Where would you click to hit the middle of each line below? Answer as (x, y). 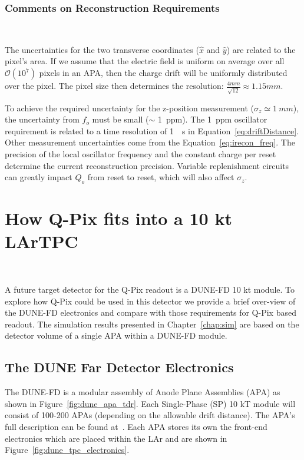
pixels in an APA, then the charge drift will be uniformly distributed (163, 72)
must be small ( (120, 119)
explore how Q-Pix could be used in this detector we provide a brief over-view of (150, 301)
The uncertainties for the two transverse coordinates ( (102, 49)
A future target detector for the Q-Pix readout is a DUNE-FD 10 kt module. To (150, 289)
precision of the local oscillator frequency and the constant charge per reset (141, 154)
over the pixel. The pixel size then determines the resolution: (114, 85)
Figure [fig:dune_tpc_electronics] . (67, 450)
